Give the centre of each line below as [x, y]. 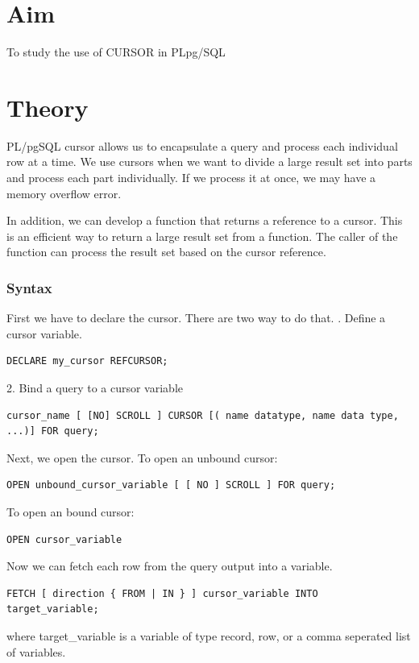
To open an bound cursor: [71, 511]
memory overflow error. [64, 193]
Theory [48, 107]
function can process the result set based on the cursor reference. [166, 252]
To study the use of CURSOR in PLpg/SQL [116, 52]
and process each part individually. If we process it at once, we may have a [191, 178]
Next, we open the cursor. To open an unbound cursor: [142, 457]
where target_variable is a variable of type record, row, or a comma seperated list [209, 635]
